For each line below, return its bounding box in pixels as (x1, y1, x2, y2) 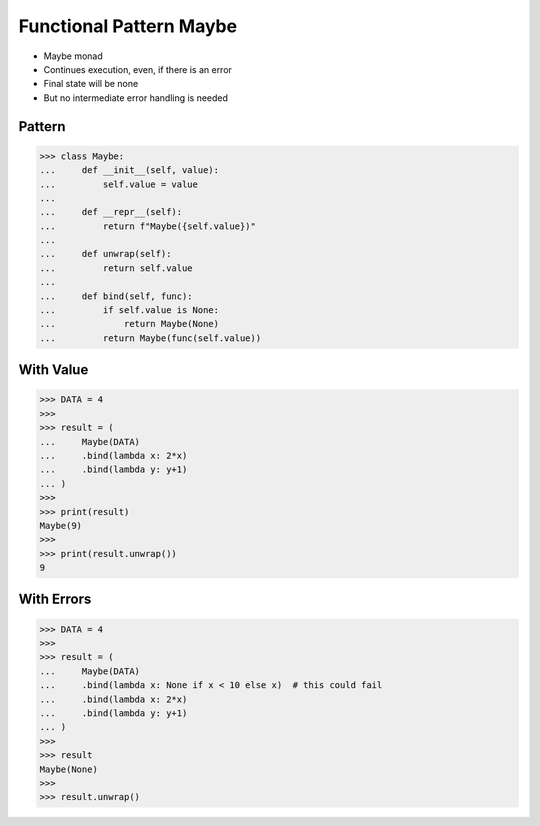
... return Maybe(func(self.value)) (39, 332, 262, 344)
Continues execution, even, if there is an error (43, 63, 232, 75)
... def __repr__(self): (39, 206, 183, 218)
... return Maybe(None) (39, 318, 220, 330)
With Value (18, 361, 89, 379)
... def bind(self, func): (39, 290, 194, 302)
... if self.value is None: (39, 305, 220, 316)
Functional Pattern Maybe (18, 15, 238, 37)
